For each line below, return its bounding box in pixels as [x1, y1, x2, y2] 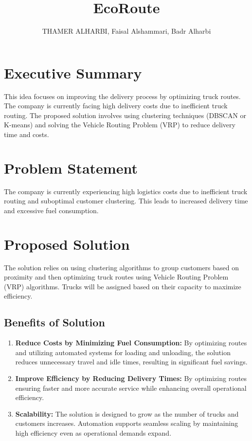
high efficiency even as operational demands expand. [15, 427, 172, 438]
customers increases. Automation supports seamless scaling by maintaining [15, 418, 238, 428]
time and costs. [4, 129, 49, 140]
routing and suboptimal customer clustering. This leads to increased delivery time [4, 196, 248, 206]
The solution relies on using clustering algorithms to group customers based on [4, 262, 239, 272]
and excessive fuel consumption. [4, 205, 99, 215]
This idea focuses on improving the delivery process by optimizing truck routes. [4, 91, 241, 101]
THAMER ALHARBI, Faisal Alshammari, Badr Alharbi [42, 26, 211, 36]
